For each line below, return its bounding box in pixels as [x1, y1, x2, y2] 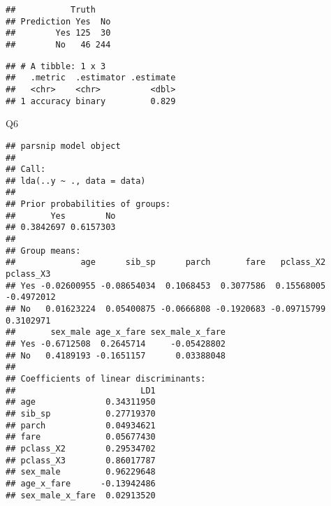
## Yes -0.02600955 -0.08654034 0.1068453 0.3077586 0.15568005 [6, 280, 326, 291]
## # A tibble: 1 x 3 [6, 61, 106, 71]
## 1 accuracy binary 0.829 [6, 96, 176, 106]
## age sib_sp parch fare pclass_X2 [6, 257, 326, 268]
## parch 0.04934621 [6, 420, 156, 431]
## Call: [6, 164, 46, 175]
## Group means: [6, 245, 81, 256]
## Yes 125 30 [6, 28, 111, 38]
